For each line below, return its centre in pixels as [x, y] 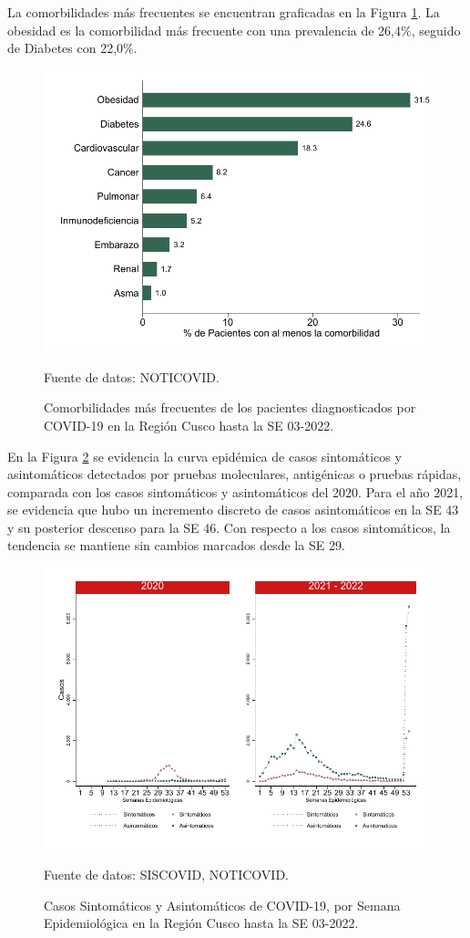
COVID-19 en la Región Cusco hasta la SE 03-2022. [189, 425]
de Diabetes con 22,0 [66, 48]
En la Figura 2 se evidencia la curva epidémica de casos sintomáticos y [204, 456]
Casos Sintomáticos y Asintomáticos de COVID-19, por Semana [222, 905]
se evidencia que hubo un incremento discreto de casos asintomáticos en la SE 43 [233, 510]
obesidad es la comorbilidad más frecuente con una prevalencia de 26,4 [204, 30]
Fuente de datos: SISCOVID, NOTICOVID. [166, 875]
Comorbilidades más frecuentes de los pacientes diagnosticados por [230, 407]
